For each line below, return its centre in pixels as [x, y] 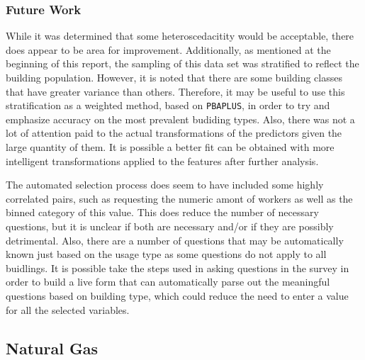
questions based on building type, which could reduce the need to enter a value [177, 295]
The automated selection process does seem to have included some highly [165, 185]
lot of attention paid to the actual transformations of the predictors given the [174, 133]
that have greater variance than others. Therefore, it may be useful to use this [175, 91]
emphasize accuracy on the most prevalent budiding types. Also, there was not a [180, 119]
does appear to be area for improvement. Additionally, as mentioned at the [168, 49]
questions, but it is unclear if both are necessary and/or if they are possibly [170, 226]
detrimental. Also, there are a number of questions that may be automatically [175, 240]
